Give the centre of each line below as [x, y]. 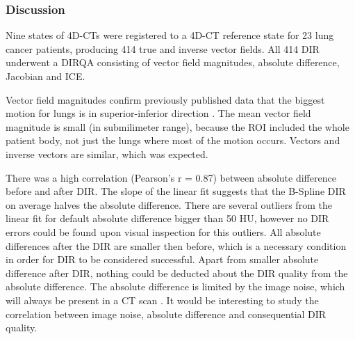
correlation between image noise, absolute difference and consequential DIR [166, 314]
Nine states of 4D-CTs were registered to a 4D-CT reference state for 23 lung [170, 35]
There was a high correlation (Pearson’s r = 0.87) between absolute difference [171, 177]
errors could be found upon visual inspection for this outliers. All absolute [163, 231]
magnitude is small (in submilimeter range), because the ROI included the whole [177, 126]
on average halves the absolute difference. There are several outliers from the [169, 204]
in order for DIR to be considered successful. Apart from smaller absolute [162, 259]
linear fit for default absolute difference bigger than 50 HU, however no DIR [167, 218]
